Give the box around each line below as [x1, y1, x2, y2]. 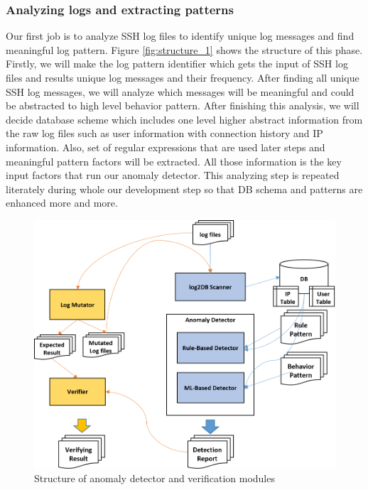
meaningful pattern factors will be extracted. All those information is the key [6, 153, 342, 168]
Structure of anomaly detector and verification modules [34, 471, 275, 486]
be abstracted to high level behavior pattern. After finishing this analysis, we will [6, 98, 359, 113]
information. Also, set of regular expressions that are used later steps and [6, 139, 325, 154]
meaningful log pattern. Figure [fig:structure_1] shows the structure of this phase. [6, 42, 363, 57]
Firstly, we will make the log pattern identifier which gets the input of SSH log [6, 56, 348, 71]
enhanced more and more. [6, 195, 118, 210]
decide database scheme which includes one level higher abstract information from [6, 111, 363, 126]
